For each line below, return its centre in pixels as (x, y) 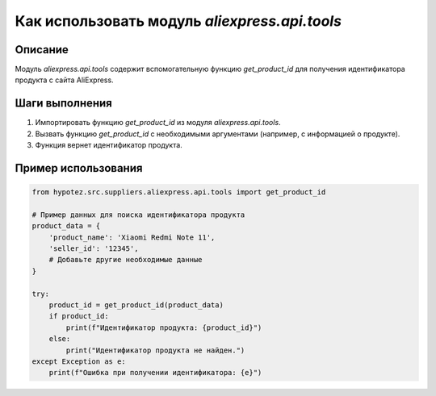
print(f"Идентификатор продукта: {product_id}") (164, 327)
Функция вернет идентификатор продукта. (109, 145)
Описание (42, 50)
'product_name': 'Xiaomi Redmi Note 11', (132, 237)
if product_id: (79, 316)
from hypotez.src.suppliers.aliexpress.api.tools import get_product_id (179, 192)
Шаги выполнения (63, 104)
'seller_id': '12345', (94, 249)
